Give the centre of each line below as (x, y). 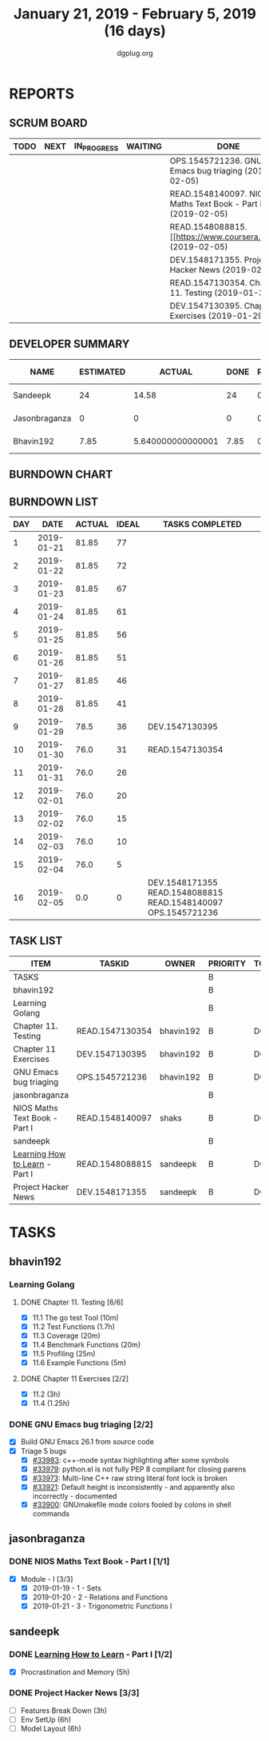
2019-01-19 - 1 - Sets (67, 1587)
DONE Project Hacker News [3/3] (74, 1693)
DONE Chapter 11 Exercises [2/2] (75, 1379)
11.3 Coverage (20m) (66, 1336)
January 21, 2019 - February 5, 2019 (135, 14)
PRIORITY (227, 963)
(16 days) (135, 31)
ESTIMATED (103, 371)
